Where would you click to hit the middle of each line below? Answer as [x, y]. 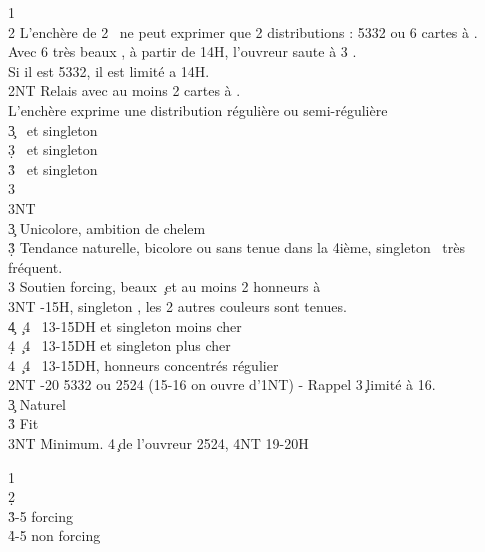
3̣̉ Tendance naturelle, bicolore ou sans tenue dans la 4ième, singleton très [237, 247]
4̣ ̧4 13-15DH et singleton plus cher [119, 345]
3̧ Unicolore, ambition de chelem [107, 227]
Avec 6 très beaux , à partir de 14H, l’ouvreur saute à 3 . [182, 51]
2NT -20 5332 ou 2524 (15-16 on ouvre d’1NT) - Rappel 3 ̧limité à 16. [222, 384]
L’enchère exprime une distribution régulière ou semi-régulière [198, 109]
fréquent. [35, 266]
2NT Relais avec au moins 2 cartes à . [124, 90]
